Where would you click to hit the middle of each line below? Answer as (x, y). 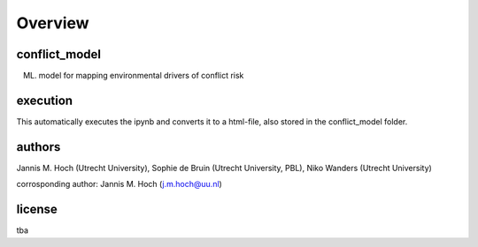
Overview (53, 23)
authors (39, 147)
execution (45, 100)
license (37, 210)
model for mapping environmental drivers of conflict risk (141, 76)
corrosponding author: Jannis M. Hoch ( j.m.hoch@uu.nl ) (119, 184)
